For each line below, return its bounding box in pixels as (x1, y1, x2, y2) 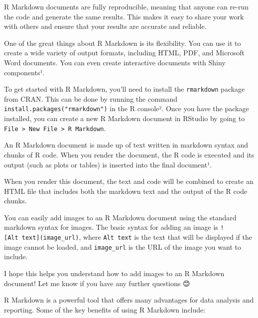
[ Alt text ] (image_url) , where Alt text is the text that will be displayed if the (4, 232, 252, 242)
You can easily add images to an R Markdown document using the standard (4, 212, 237, 222)
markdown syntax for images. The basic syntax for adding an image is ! (4, 222, 224, 232)
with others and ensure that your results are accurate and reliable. (4, 21, 207, 31)
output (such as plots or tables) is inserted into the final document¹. (4, 159, 212, 169)
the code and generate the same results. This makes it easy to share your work (4, 11, 244, 21)
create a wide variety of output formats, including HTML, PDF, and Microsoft (4, 47, 245, 58)
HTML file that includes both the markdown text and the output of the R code (4, 185, 248, 196)
